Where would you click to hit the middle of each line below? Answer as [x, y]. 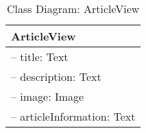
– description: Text [56, 76]
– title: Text [40, 57]
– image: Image [48, 96]
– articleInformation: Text [73, 116]
